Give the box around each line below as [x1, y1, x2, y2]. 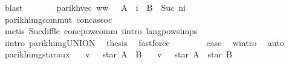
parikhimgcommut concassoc [4, 13, 112, 25]
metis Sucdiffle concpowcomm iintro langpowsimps [4, 25, 198, 37]
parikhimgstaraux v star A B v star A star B [4, 48, 232, 60]
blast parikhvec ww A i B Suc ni [4, 1, 186, 13]
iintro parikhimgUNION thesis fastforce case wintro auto [4, 36, 285, 48]
